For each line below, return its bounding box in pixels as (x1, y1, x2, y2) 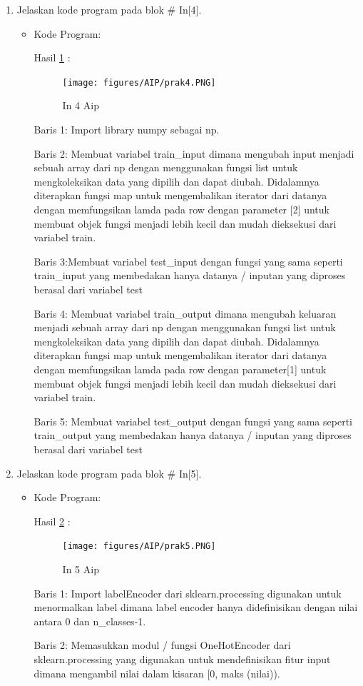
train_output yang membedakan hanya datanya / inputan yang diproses (34, 428, 352, 443)
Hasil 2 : (34, 513, 71, 528)
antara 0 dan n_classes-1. (34, 613, 146, 628)
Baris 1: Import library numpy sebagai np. (34, 122, 220, 137)
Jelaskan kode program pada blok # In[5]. (16, 465, 202, 480)
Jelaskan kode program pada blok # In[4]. (16, 2, 202, 16)
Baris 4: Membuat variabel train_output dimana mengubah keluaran (34, 306, 337, 321)
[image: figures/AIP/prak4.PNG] (62, 77, 216, 88)
